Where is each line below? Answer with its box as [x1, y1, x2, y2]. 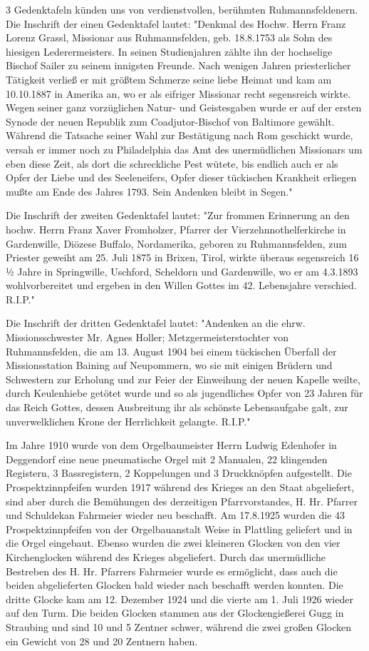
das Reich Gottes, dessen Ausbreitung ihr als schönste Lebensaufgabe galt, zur [6, 400, 348, 415]
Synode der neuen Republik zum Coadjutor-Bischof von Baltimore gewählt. [6, 113, 335, 128]
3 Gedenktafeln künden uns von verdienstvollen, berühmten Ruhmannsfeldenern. [6, 2, 358, 16]
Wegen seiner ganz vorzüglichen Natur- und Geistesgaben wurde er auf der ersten [6, 100, 362, 115]
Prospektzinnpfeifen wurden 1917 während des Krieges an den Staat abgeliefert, [6, 480, 355, 494]
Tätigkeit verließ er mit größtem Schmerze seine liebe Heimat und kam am [6, 71, 332, 86]
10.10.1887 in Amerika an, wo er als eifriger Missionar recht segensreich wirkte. [6, 86, 351, 101]
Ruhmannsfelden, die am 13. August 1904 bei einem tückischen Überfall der [6, 343, 337, 358]
